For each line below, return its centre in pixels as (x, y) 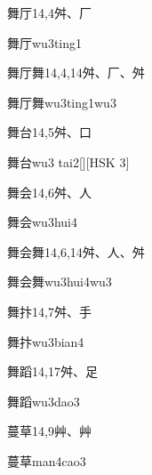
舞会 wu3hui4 (42, 222)
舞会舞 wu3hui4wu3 (60, 282)
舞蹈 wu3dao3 (44, 401)
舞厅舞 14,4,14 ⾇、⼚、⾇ (76, 72)
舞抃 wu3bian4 (46, 341)
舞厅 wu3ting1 (45, 42)
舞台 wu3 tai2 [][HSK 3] (68, 161)
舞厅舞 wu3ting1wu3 (62, 102)
